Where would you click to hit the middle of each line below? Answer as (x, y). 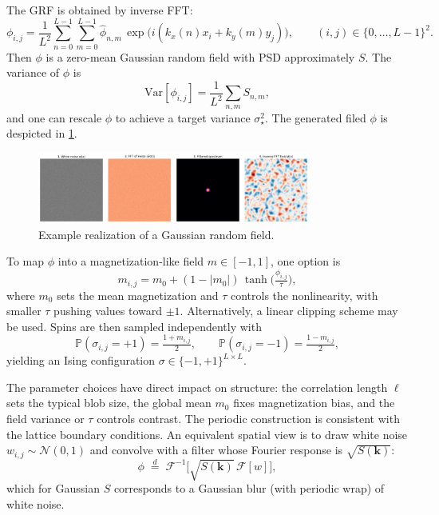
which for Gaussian (53, 488)
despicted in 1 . (42, 133)
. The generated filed (315, 117)
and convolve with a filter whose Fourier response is (216, 450)
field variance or (45, 419)
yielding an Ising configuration (81, 360)
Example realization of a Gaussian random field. (156, 234)
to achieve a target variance (183, 117)
